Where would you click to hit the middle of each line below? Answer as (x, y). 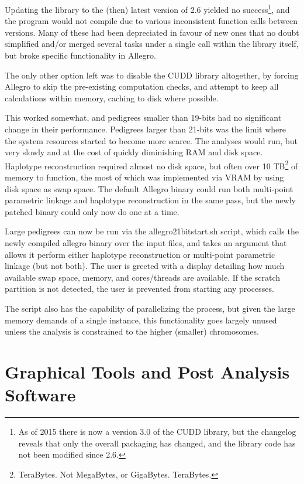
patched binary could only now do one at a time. (92, 211)
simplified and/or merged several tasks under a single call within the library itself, (152, 44)
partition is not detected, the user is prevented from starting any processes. (139, 289)
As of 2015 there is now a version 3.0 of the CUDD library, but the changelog (157, 432)
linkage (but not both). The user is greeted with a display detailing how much (145, 266)
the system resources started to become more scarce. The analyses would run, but (151, 140)
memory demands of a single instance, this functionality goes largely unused (141, 320)
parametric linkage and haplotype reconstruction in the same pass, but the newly (150, 200)
